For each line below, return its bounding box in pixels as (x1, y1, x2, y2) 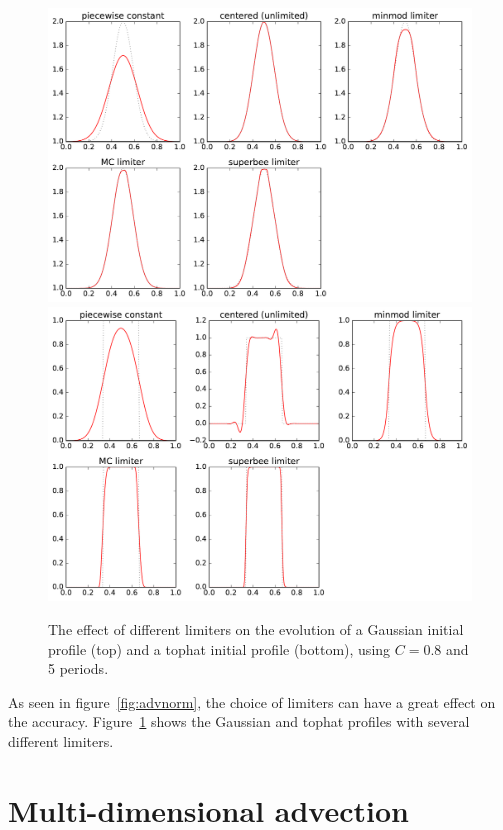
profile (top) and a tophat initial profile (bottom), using (48, 638, 391, 659)
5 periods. (48, 658, 109, 679)
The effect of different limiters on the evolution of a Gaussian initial (48, 618, 464, 639)
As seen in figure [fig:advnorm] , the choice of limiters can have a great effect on (8, 691, 496, 712)
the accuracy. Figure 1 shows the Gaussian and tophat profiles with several (8, 711, 470, 732)
